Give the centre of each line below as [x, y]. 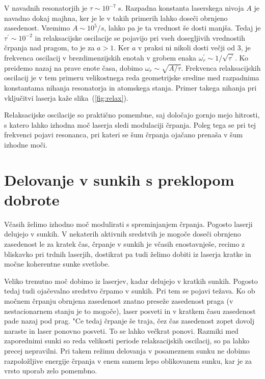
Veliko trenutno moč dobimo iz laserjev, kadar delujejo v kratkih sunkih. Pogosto [131, 281]
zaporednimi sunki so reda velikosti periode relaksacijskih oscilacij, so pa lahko [127, 341]
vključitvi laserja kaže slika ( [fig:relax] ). [66, 97]
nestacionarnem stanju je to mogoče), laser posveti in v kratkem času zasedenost [130, 311]
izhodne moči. [26, 144]
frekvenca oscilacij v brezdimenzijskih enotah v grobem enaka [100, 57]
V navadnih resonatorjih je [46, 8]
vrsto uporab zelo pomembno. [51, 371]
